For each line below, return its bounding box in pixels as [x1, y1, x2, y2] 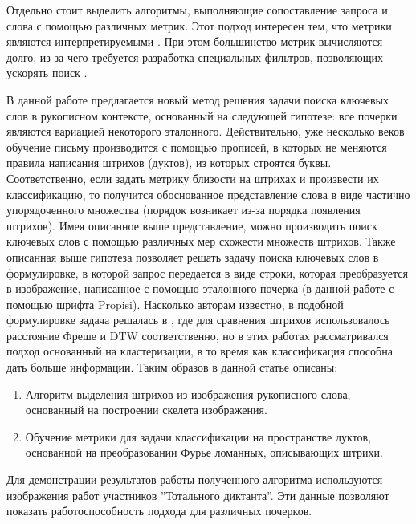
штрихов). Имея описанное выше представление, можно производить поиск [6, 217, 377, 234]
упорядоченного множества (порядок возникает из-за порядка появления [6, 201, 361, 218]
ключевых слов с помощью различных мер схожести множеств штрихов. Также [6, 233, 396, 250]
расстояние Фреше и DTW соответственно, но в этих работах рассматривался [6, 327, 389, 343]
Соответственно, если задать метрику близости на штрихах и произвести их [6, 169, 379, 186]
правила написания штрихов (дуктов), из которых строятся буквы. [6, 154, 332, 171]
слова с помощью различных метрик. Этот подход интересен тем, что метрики [6, 17, 392, 34]
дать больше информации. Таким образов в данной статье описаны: [6, 359, 338, 376]
